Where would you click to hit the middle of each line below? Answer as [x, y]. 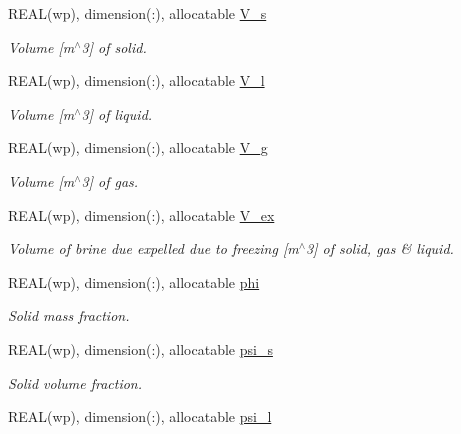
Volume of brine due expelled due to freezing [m [153, 248]
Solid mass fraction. [69, 315]
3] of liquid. [117, 113]
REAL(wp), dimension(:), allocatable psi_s [140, 348]
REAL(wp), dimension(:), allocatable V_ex [141, 214]
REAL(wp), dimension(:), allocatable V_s [137, 13]
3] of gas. [110, 180]
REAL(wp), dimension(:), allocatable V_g [138, 147]
